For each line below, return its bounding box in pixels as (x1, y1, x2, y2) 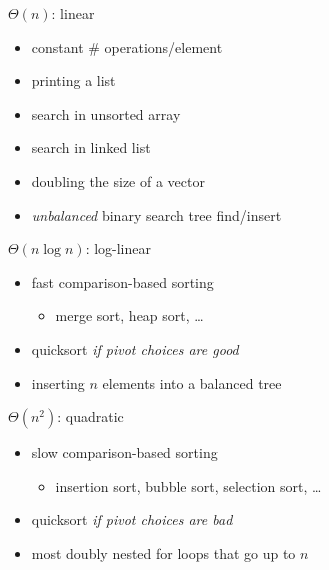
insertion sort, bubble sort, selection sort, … (55, 475, 322, 496)
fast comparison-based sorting (31, 271, 214, 292)
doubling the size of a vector (31, 170, 205, 191)
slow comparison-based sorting (31, 442, 218, 463)
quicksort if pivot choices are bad (31, 509, 233, 530)
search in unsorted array (31, 103, 181, 124)
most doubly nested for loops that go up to (31, 542, 296, 563)
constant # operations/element (31, 36, 223, 57)
